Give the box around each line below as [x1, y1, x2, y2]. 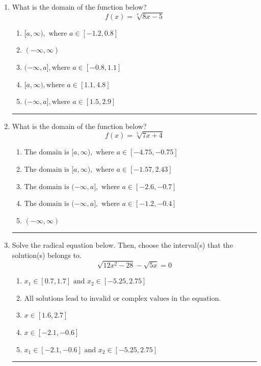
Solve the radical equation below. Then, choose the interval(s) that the [12, 240, 233, 250]
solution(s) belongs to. [12, 250, 82, 260]
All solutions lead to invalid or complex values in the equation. [24, 295, 221, 302]
